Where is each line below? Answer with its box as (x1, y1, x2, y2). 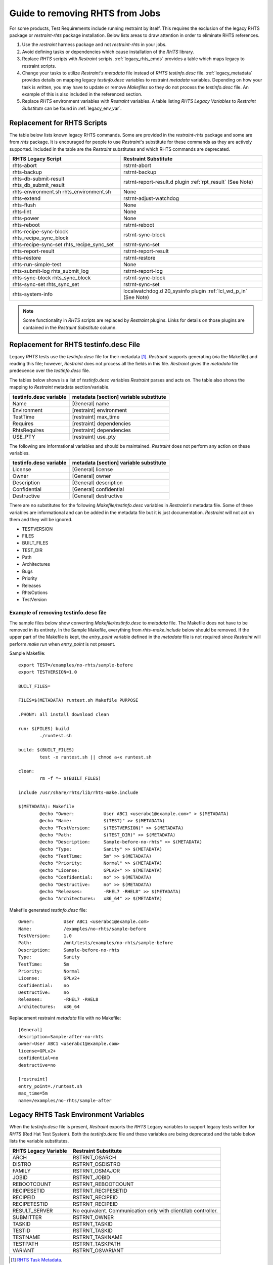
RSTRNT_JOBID (72, 1174, 111, 1181)
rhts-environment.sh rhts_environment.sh (12, 188, 111, 195)
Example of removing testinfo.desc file (9, 609, 107, 616)
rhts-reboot (12, 221, 40, 228)
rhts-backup (12, 168, 42, 176)
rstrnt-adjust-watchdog (123, 195, 179, 202)
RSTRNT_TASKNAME (72, 1234, 123, 1241)
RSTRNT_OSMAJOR (72, 1167, 120, 1174)
